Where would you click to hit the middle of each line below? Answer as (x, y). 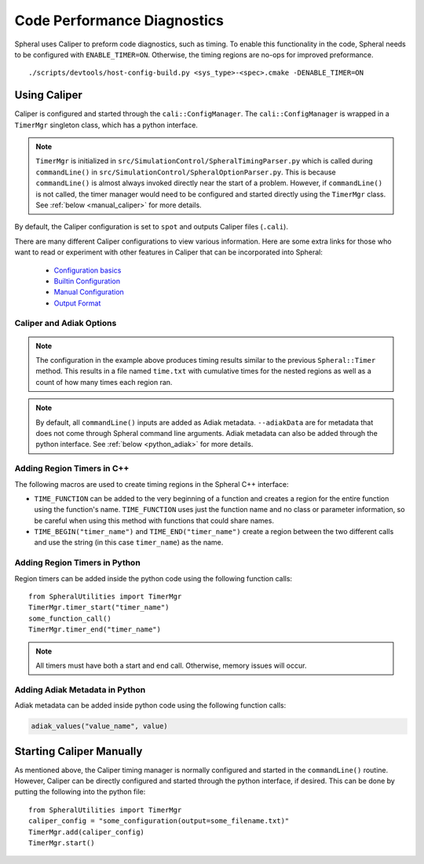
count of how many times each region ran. (104, 382)
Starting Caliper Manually (79, 751)
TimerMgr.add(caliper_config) (87, 832)
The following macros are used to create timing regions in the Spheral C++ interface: (152, 484)
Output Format (77, 303)
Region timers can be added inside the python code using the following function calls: (154, 578)
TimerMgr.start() (62, 843)
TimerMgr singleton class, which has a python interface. (106, 125)
